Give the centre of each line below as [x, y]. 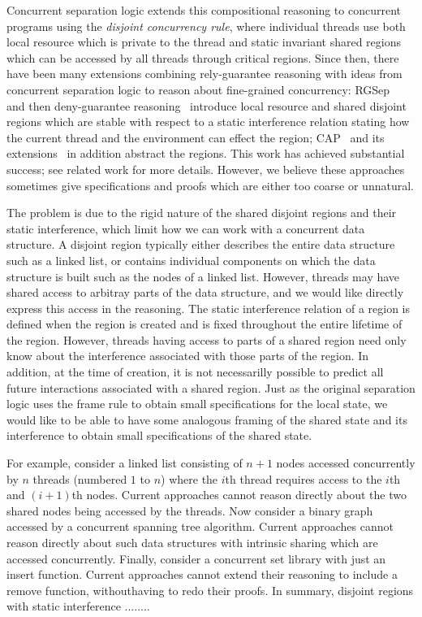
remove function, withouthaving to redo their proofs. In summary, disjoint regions [210, 590]
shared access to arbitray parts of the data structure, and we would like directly [205, 292]
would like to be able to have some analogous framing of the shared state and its [207, 419]
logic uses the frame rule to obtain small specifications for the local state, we [197, 404]
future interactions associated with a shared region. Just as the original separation [211, 387]
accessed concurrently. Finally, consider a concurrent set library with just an [196, 558]
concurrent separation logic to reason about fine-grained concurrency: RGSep [198, 89]
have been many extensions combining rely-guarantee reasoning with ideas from [205, 74]
